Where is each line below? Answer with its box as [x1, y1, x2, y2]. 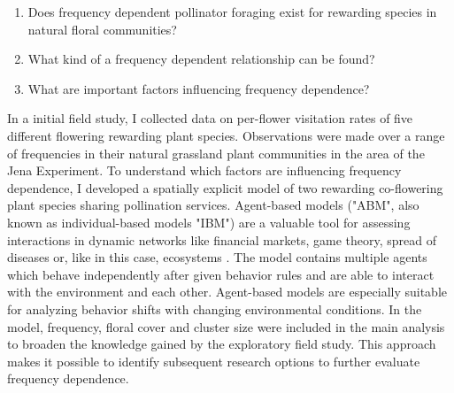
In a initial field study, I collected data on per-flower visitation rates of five [7, 109, 413, 127]
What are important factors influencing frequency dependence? [27, 79, 370, 97]
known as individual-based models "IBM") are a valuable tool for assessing [7, 212, 411, 231]
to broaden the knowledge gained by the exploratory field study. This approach [7, 335, 436, 353]
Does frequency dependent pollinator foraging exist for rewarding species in [27, 3, 437, 20]
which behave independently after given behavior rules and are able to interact [7, 265, 435, 283]
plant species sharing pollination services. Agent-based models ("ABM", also [7, 196, 419, 214]
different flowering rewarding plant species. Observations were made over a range [7, 126, 445, 144]
